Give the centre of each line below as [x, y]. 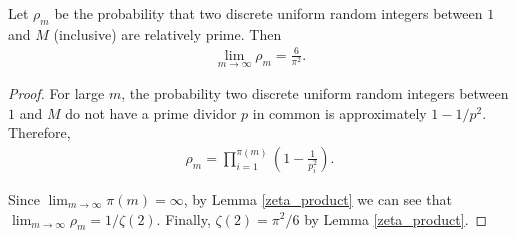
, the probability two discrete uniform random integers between [315, 93]
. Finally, [183, 218]
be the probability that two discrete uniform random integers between [268, 13]
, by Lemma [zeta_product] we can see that [317, 198]
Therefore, [39, 132]
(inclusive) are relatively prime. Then [167, 33]
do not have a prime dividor [151, 112]
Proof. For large [56, 93]
